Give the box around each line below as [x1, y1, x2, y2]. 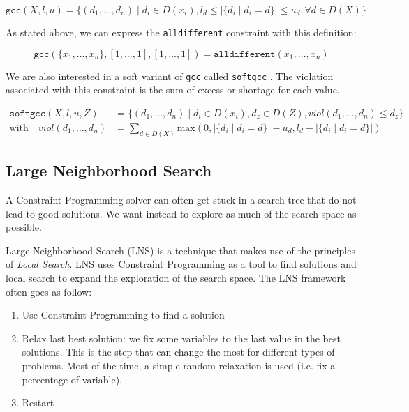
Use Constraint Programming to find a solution [22, 307, 225, 322]
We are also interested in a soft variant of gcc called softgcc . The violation [6, 68, 334, 83]
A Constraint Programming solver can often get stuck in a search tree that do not [6, 192, 357, 207]
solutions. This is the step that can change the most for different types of [22, 344, 335, 359]
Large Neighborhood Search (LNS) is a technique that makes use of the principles [6, 243, 355, 257]
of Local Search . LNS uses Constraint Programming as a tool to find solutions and [6, 257, 357, 271]
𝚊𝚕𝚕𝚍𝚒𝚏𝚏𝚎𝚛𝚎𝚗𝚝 [214, 49, 276, 59]
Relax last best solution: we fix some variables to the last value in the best [22, 330, 341, 345]
